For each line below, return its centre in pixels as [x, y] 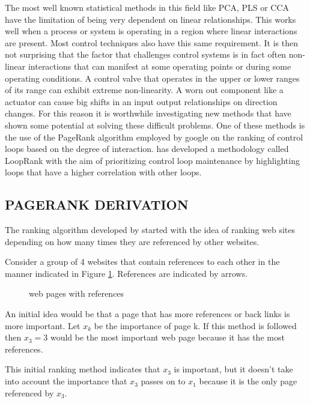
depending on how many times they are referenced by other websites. [132, 241]
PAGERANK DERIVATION [97, 205]
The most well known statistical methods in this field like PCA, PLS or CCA [147, 7]
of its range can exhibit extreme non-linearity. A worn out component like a [144, 90]
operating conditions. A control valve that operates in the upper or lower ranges [152, 78]
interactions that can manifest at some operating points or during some [160, 66]
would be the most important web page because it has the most [167, 337]
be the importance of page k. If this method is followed [195, 325]
